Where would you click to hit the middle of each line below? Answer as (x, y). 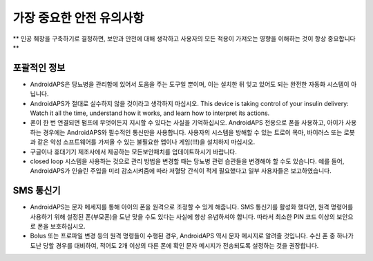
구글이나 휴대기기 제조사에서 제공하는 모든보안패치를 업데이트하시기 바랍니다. (134, 152)
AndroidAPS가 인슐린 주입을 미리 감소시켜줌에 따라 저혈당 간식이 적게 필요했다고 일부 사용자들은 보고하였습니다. (181, 171)
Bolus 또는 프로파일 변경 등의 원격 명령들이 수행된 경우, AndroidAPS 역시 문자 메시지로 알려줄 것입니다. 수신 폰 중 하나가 (192, 236)
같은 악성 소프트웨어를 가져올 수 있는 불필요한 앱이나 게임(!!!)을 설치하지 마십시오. (146, 142)
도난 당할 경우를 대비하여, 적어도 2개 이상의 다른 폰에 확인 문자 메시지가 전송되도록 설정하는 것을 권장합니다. (174, 245)
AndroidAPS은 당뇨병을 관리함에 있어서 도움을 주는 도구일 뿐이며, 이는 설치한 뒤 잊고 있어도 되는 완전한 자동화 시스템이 (190, 84)
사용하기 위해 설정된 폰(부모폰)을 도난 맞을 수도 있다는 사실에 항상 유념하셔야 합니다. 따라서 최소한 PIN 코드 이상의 (182, 216)
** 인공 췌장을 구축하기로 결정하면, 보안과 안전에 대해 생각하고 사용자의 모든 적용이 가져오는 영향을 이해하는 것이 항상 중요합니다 (184, 39)
